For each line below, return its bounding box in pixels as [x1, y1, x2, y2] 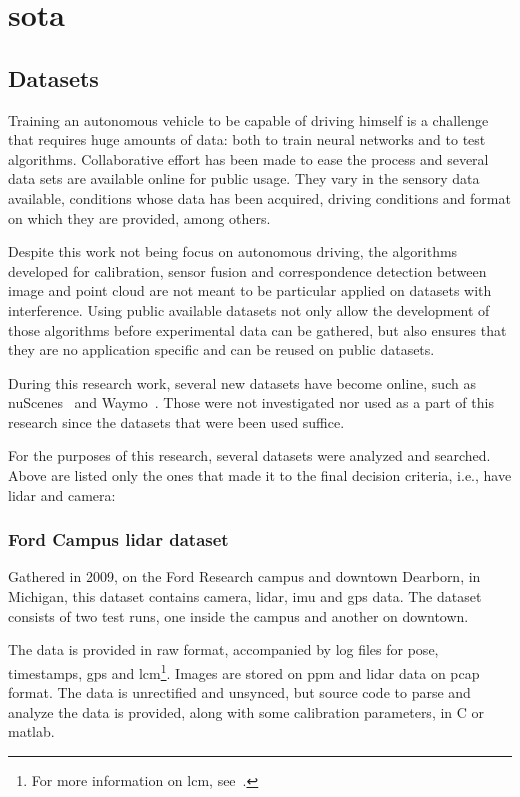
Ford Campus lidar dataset [8, 527, 229, 552]
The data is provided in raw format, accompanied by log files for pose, [8, 639, 439, 660]
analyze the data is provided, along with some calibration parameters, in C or [8, 701, 485, 722]
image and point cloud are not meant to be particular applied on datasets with [8, 280, 492, 301]
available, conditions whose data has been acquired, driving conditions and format [8, 187, 511, 208]
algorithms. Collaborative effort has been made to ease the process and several [8, 148, 489, 169]
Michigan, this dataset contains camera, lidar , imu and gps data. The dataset [8, 586, 482, 607]
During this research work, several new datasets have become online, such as [8, 372, 476, 393]
